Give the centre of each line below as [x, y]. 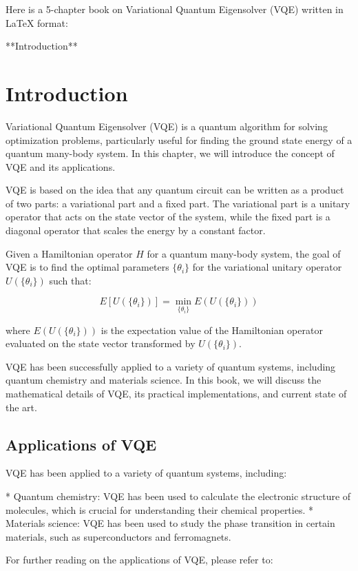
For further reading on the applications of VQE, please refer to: [139, 560]
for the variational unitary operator [267, 267]
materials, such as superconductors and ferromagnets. [118, 536]
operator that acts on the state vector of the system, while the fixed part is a [168, 217]
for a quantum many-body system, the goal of [244, 253]
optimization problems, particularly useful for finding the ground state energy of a [179, 139]
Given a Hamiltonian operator [69, 253]
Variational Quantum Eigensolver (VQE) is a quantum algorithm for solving [167, 126]
